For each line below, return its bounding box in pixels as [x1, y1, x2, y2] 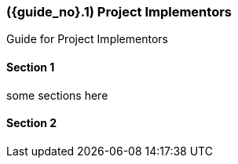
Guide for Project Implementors [6, 32, 168, 46]
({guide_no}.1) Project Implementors [6, 4, 232, 20]
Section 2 [6, 116, 57, 130]
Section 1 [6, 60, 55, 74]
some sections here [6, 88, 108, 102]
